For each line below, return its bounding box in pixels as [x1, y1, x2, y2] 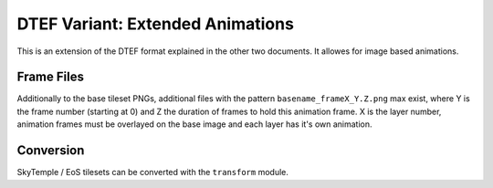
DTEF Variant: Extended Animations [16, 14, 294, 34]
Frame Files [16, 69, 84, 85]
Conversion [16, 142, 85, 159]
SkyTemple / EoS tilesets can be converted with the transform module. [16, 167, 289, 178]
